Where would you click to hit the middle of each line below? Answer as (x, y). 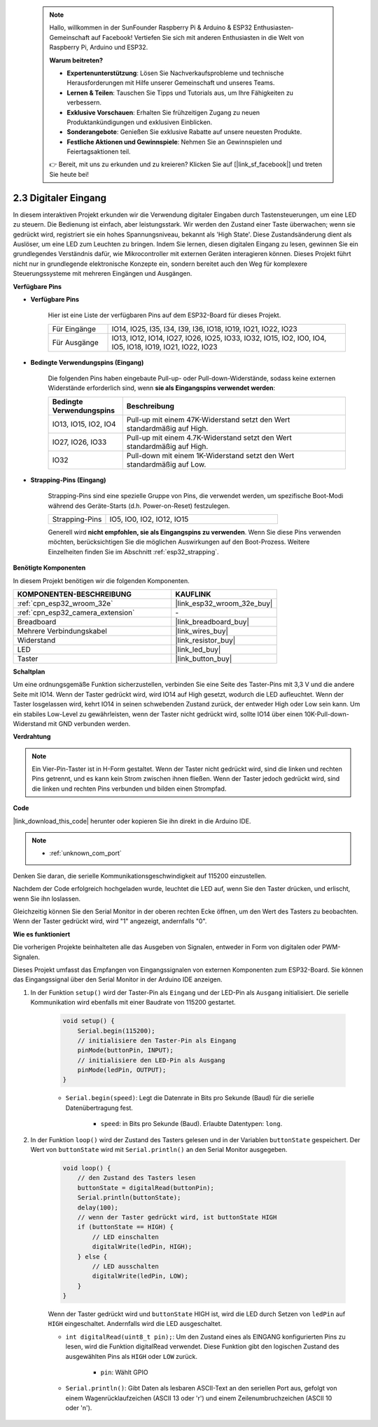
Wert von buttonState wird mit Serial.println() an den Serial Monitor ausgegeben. (159, 1150)
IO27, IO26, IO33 (79, 442)
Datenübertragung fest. (99, 1108)
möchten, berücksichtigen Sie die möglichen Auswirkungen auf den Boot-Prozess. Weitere (179, 542)
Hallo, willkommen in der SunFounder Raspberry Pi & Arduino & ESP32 (150, 27)
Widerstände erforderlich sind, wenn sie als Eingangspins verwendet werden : (162, 388)
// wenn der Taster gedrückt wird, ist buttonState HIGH (177, 1217)
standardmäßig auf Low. (166, 464)
